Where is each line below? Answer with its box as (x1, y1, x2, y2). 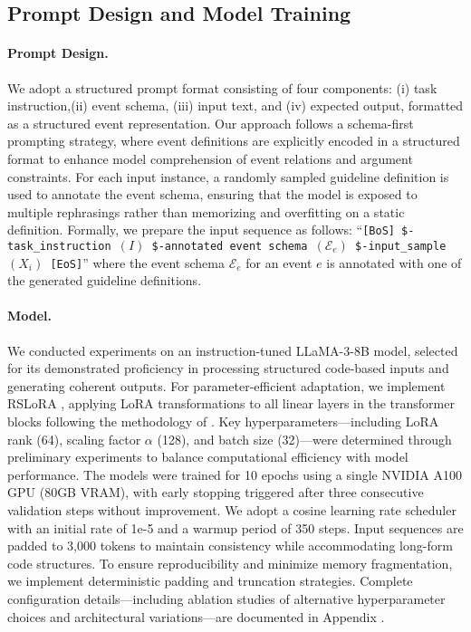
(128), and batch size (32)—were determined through (157, 429, 452, 448)
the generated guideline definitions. (7, 271, 202, 290)
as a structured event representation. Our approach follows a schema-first (7, 113, 414, 132)
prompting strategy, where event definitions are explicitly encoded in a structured (7, 131, 460, 150)
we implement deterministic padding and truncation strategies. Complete (7, 571, 413, 590)
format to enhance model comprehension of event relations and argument (7, 148, 413, 168)
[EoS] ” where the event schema (50, 253, 225, 272)
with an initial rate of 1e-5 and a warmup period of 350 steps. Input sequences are (7, 518, 464, 537)
